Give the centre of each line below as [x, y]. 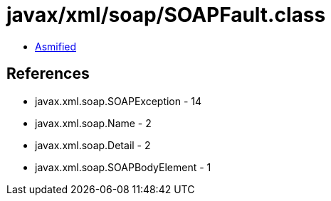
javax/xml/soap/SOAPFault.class [166, 15]
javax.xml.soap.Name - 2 [93, 123]
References [48, 74]
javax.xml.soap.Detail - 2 [93, 145]
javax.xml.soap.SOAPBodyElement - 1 [123, 167]
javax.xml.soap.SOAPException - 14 [119, 101]
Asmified [56, 46]
